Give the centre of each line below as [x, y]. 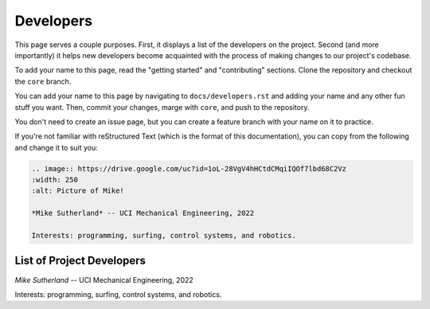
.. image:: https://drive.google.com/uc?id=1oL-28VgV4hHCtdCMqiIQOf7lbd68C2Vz [189, 168]
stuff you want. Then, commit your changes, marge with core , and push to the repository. [162, 107]
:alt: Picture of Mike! [78, 191]
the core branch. [43, 81]
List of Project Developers [80, 261]
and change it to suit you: [57, 147]
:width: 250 [55, 180]
